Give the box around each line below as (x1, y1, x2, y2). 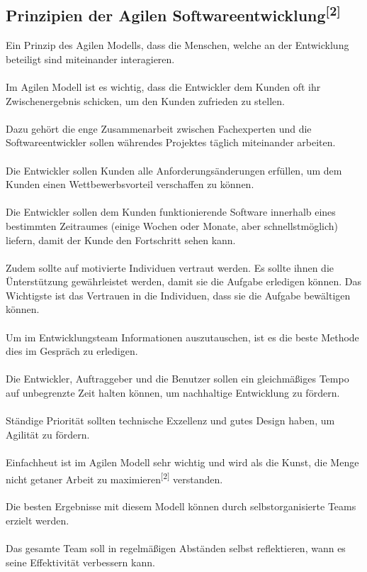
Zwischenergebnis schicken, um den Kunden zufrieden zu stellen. (6, 93, 285, 108)
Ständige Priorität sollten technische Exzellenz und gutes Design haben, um (6, 413, 335, 428)
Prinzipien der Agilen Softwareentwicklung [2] (6, 1, 341, 26)
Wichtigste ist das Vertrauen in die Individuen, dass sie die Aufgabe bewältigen (6, 287, 351, 302)
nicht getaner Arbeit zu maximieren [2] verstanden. (6, 469, 223, 486)
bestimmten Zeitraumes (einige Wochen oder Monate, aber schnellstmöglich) (6, 218, 339, 233)
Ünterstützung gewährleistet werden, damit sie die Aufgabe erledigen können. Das (6, 274, 361, 289)
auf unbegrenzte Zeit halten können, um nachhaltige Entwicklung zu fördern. (6, 385, 340, 400)
